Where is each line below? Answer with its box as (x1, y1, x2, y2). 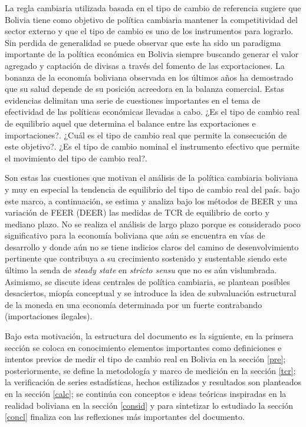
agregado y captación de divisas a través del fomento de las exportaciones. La (5, 59, 285, 71)
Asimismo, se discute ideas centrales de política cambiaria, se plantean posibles (5, 275, 290, 287)
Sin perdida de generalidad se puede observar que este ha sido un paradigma (5, 36, 281, 48)
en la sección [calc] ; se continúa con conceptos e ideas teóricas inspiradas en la (5, 388, 287, 399)
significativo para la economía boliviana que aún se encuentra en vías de (5, 229, 265, 241)
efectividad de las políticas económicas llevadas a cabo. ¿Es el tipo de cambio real (5, 105, 300, 118)
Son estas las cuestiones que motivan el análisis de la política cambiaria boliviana (5, 171, 298, 184)
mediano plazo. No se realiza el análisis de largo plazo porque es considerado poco (5, 217, 301, 230)
